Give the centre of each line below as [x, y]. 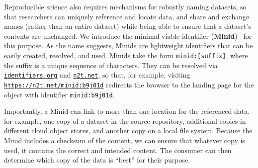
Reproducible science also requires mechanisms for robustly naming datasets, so [125, 6]
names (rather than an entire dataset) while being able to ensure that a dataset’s [128, 26]
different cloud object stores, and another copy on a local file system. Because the [128, 130]
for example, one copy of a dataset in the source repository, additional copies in [125, 121]
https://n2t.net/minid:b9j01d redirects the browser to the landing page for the [129, 84]
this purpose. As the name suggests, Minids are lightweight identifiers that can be [129, 45]
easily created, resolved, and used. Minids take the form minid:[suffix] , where [126, 55]
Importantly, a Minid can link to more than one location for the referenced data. [127, 111]
